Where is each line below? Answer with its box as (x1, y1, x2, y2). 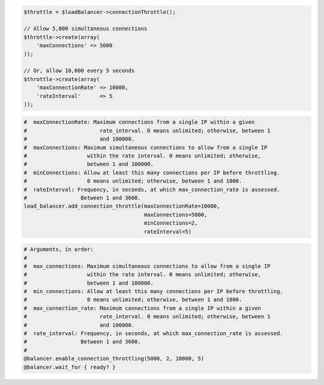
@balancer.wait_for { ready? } (23, 363, 116, 371)
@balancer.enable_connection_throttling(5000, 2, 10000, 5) (23, 355, 205, 362)
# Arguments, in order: (23, 246, 94, 253)
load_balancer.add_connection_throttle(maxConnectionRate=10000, (23, 203, 220, 210)
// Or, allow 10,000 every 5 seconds (23, 67, 135, 74)
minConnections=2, (143, 220, 198, 226)
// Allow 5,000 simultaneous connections (23, 25, 148, 32)
